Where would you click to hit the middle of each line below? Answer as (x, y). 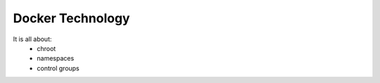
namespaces (56, 59)
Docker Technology (71, 18)
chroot (46, 48)
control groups (58, 68)
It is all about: (32, 39)
